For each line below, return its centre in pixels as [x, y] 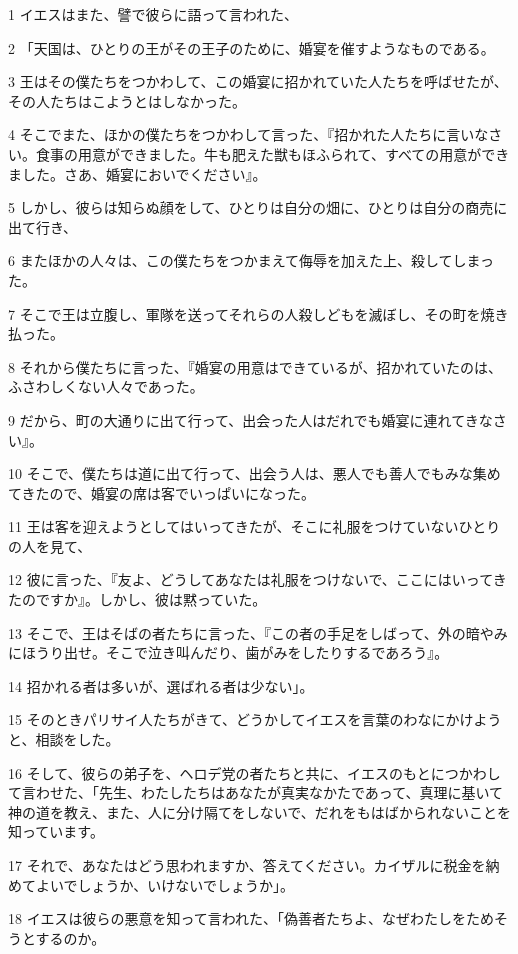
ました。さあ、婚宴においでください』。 [137, 173]
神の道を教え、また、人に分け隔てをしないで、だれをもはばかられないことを [260, 811]
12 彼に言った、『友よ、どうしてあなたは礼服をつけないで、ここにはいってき [257, 579]
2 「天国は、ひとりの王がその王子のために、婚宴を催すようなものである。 [251, 47]
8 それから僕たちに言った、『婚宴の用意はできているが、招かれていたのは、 [255, 366]
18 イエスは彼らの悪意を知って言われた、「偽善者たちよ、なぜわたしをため [251, 918]
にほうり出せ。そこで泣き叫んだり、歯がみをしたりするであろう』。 [228, 652]
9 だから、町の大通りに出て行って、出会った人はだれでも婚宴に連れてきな [250, 419]
